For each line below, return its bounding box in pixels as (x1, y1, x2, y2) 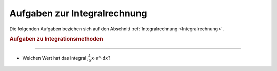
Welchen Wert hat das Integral (22, 55, 87, 61)
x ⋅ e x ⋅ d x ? (91, 54, 111, 61)
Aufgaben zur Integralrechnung (9, 8, 147, 19)
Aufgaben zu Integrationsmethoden (9, 36, 103, 43)
